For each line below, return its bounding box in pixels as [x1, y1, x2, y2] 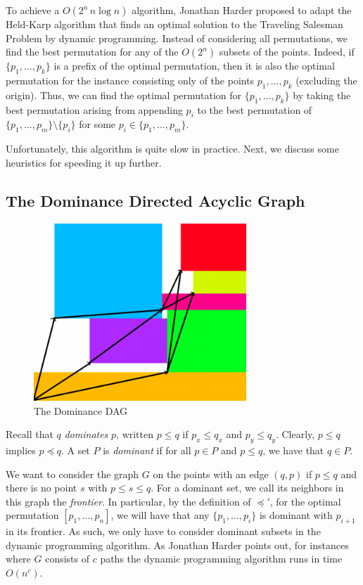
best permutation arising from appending [6, 102, 183, 117]
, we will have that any [110, 508, 210, 522]
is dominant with [259, 508, 333, 522]
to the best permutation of [197, 102, 312, 117]
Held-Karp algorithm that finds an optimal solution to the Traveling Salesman [6, 17, 343, 31]
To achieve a [6, 3, 60, 17]
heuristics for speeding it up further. [6, 155, 162, 169]
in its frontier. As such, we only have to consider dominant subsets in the [6, 524, 321, 539]
